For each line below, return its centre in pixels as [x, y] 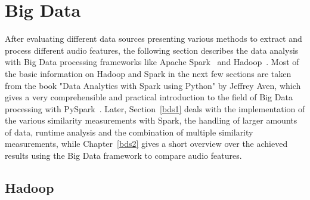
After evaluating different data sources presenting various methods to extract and [154, 39]
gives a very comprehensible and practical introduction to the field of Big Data [149, 97]
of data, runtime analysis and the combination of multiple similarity [129, 132]
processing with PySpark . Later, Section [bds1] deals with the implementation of [155, 108]
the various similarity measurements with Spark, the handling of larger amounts [151, 120]
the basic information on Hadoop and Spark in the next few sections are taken [148, 73]
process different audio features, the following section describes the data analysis [152, 50]
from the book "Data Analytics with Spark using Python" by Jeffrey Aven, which [153, 85]
